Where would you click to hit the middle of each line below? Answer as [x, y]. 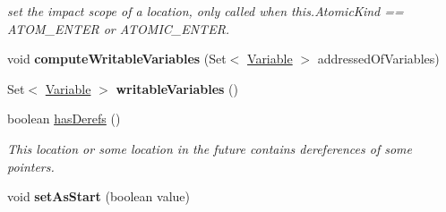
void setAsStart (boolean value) [99, 196]
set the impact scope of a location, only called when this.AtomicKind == [206, 11]
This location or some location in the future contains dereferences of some [210, 148]
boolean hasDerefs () [64, 119]
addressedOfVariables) [378, 59]
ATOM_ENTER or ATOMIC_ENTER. [119, 28]
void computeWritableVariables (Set [117, 59]
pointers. [31, 166]
